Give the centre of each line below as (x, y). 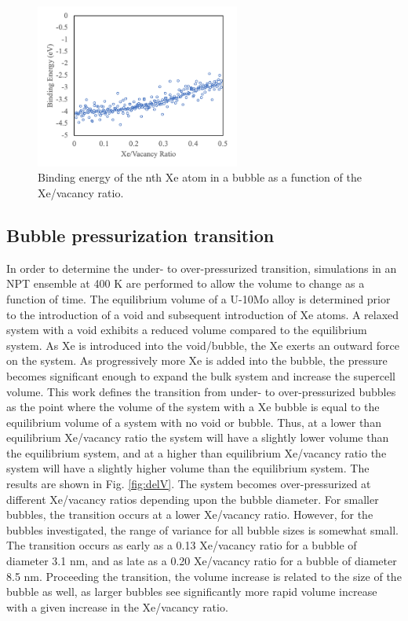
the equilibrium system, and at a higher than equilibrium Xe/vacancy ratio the (197, 452)
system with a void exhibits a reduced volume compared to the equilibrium (187, 330)
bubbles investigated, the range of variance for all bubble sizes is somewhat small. (202, 529)
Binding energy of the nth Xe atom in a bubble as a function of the (200, 177)
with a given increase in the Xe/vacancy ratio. (117, 606)
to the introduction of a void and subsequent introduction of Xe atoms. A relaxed (203, 314)
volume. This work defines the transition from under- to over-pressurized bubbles (201, 391)
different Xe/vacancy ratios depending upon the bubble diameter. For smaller (193, 499)
